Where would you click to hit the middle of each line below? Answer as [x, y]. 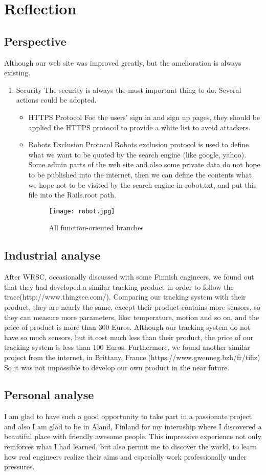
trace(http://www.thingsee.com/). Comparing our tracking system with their [125, 297]
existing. [17, 73]
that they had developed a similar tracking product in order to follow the [119, 286]
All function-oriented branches [96, 227]
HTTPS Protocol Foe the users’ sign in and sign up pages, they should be [144, 117]
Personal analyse [49, 395]
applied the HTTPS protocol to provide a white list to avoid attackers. [139, 127]
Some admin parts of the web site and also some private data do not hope [144, 164]
